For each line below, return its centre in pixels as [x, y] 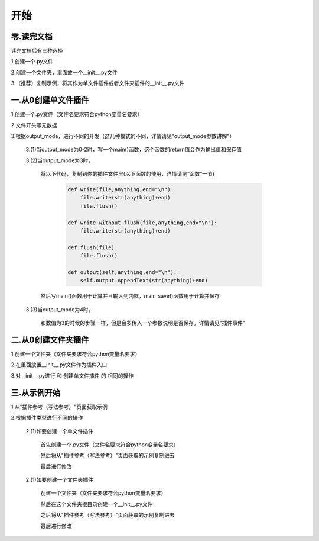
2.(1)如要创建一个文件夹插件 [60, 480]
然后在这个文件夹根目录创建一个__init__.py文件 [97, 504]
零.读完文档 [32, 36]
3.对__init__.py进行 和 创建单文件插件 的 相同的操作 [72, 375]
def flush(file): [93, 247]
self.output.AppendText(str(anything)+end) [144, 281]
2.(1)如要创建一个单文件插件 [60, 431]
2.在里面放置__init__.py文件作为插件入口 [59, 365]
